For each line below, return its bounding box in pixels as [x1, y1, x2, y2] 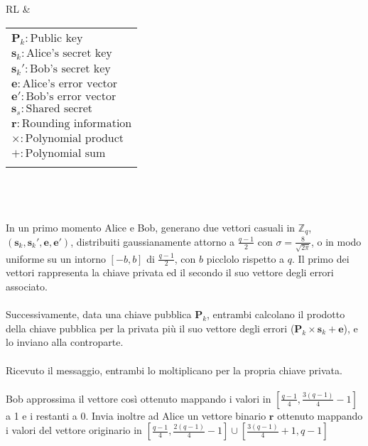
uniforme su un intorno [6, 251, 106, 266]
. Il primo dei [292, 251, 350, 266]
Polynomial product [25, 132, 124, 144]
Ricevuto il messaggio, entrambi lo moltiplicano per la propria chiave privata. [6, 362, 342, 377]
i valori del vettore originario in [6, 423, 142, 437]
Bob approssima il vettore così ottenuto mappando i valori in [6, 391, 271, 406]
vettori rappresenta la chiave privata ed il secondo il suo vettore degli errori [6, 265, 334, 280]
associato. [6, 279, 48, 294]
